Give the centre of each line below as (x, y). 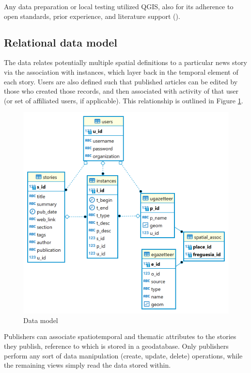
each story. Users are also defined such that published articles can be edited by (121, 81)
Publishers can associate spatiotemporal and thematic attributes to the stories (120, 336)
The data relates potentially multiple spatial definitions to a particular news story (125, 62)
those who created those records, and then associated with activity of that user (121, 91)
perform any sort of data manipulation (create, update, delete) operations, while (123, 355)
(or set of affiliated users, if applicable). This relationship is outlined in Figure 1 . (124, 100)
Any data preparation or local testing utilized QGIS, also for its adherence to (119, 6)
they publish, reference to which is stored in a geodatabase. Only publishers (116, 346)
